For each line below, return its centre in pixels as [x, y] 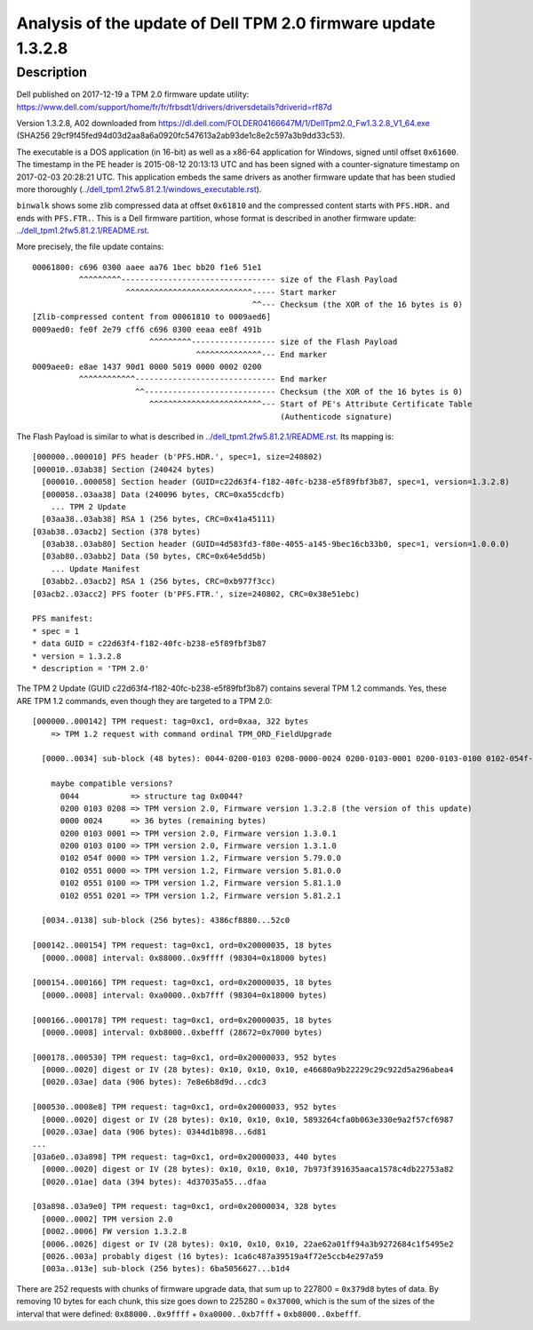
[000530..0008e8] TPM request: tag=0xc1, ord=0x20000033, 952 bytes [184, 1107]
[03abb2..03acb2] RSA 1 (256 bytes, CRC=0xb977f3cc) [159, 581]
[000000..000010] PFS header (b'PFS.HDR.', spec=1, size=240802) [178, 457]
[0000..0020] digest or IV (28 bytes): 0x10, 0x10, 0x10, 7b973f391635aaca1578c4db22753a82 [247, 1170]
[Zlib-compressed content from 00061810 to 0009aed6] [151, 317]
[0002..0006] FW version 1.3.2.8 [114, 1232]
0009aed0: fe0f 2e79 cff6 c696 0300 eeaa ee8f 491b [147, 329]
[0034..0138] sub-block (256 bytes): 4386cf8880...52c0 [166, 921]
